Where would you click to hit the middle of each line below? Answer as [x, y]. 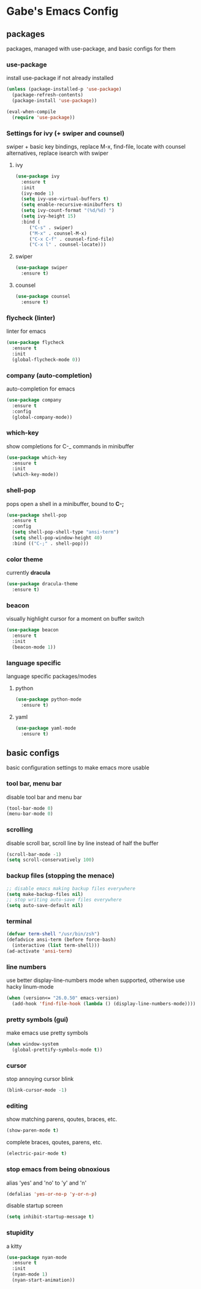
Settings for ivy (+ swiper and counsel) [65, 133]
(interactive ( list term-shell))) [56, 946]
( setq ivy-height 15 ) [49, 216]
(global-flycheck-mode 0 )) [46, 360]
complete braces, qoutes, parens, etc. [54, 1142]
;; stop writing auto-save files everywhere [64, 900]
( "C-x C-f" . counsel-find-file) [72, 239]
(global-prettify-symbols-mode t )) [57, 1050]
